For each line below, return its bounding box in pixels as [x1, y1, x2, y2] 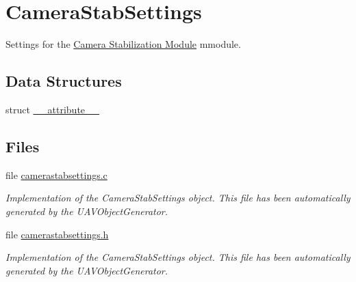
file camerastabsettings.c [5, 167, 107, 182]
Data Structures [5, 70, 122, 91]
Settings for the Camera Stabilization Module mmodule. [5, 37, 241, 51]
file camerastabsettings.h [5, 227, 109, 241]
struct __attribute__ [5, 102, 100, 116]
